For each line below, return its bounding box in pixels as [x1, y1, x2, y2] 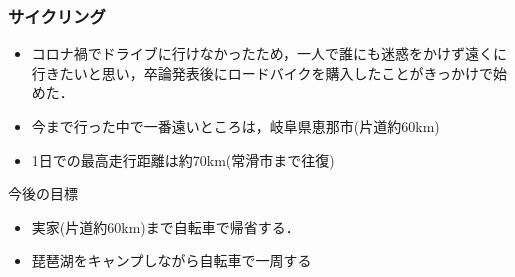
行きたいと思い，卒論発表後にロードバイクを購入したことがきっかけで [31, 62, 493, 83]
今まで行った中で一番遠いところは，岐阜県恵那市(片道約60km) [31, 116, 440, 136]
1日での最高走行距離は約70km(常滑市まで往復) [31, 149, 335, 170]
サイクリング [8, 3, 106, 28]
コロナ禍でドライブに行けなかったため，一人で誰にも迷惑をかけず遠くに [31, 43, 508, 64]
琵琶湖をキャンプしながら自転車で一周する [31, 250, 312, 271]
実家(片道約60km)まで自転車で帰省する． [31, 216, 300, 237]
